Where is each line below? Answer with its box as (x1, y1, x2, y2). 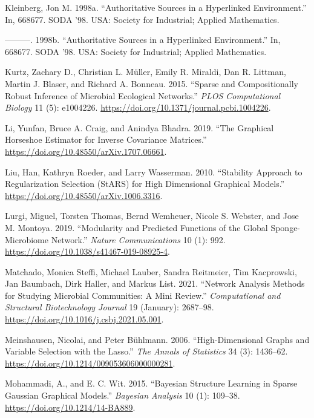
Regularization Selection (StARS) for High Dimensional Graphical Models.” (5, 177, 285, 190)
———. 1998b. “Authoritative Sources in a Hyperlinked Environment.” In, (5, 33, 281, 46)
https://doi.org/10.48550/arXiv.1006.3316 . (5, 189, 163, 201)
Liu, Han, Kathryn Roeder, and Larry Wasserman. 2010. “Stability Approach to (5, 165, 303, 178)
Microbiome (5, 233, 48, 246)
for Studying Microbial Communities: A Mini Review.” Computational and (5, 289, 281, 301)
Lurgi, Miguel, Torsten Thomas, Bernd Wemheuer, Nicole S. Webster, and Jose (5, 209, 299, 222)
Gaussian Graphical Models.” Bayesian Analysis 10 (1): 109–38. (5, 389, 240, 402)
